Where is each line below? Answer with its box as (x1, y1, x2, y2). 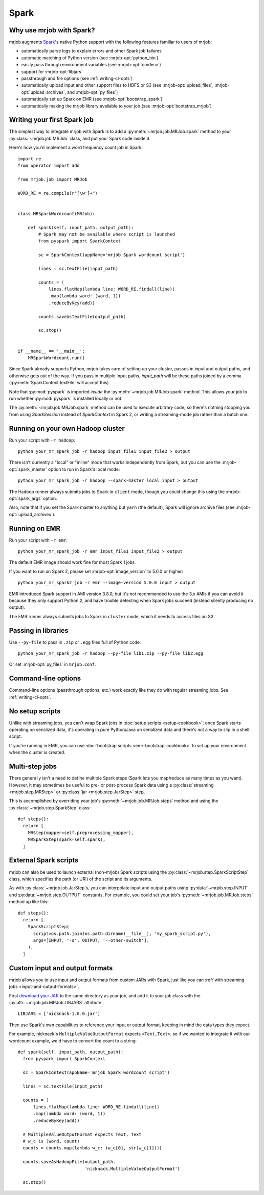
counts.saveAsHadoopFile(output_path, (22, 1159, 116, 1165)
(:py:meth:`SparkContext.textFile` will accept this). (9, 380, 110, 386)
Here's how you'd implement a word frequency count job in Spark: (9, 145, 143, 151)
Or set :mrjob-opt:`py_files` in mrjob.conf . (9, 661, 96, 667)
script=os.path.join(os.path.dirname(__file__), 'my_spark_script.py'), (33, 931, 211, 936)
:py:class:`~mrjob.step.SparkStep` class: (9, 805, 91, 810)
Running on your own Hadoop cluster (9, 424, 125, 433)
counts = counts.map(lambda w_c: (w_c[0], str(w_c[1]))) (22, 1145, 162, 1151)
